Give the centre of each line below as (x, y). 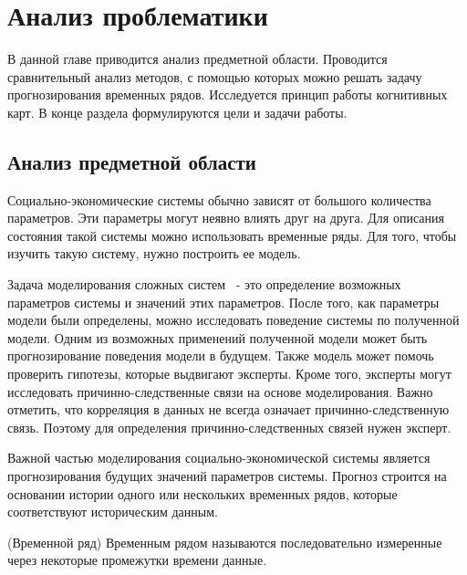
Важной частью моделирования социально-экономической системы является (219, 458)
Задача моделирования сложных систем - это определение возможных (204, 284)
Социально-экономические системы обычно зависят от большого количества (219, 199)
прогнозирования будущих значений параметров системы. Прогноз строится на (227, 476)
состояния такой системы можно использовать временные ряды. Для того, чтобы (232, 235)
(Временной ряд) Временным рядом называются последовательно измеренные (225, 542)
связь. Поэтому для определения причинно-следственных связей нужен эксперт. (229, 427)
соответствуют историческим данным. (113, 512)
